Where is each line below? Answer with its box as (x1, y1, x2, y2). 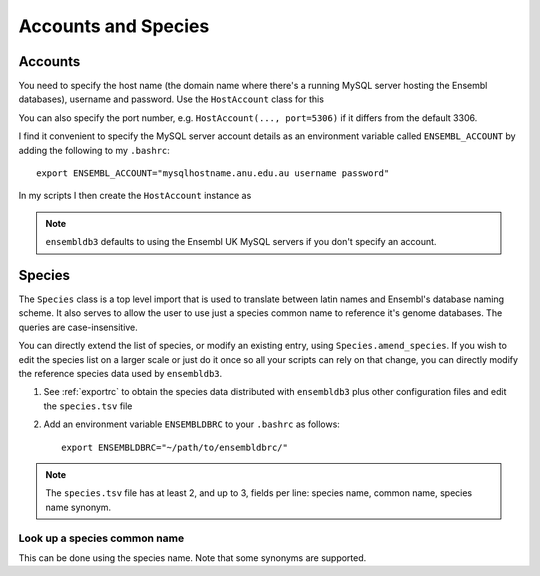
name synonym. (45, 501, 112, 513)
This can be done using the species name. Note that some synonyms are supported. (18, 551, 367, 564)
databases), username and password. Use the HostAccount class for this (18, 93, 325, 105)
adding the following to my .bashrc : (18, 144, 170, 156)
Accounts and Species (18, 15, 210, 37)
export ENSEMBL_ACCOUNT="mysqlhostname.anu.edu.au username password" (36, 168, 390, 179)
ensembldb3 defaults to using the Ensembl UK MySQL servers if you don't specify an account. (45, 236, 437, 248)
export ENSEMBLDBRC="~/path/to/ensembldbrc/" (61, 441, 289, 453)
